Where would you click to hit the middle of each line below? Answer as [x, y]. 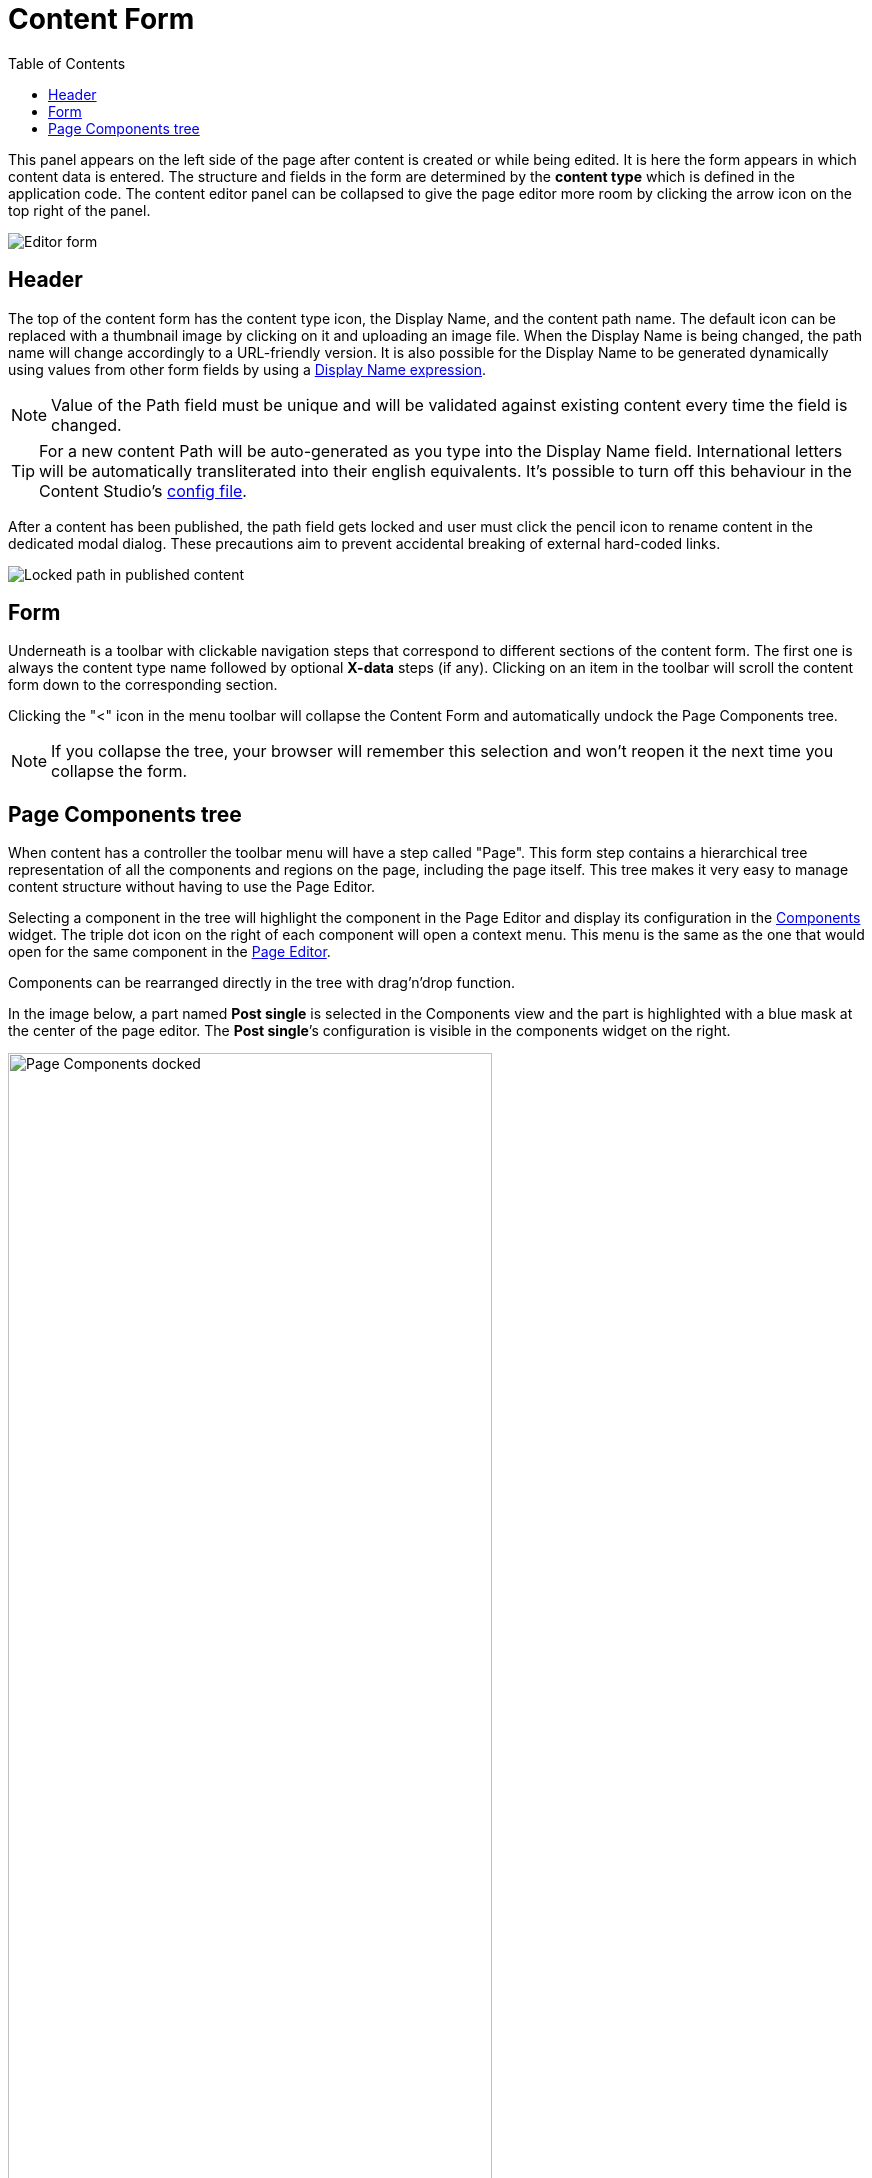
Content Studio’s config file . [143, 490]
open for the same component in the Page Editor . [169, 952]
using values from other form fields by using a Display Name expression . [247, 369]
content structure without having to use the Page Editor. [192, 887]
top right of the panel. [79, 210]
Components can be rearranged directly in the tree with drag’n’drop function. [261, 983]
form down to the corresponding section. [143, 685]
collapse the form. [119, 771]
